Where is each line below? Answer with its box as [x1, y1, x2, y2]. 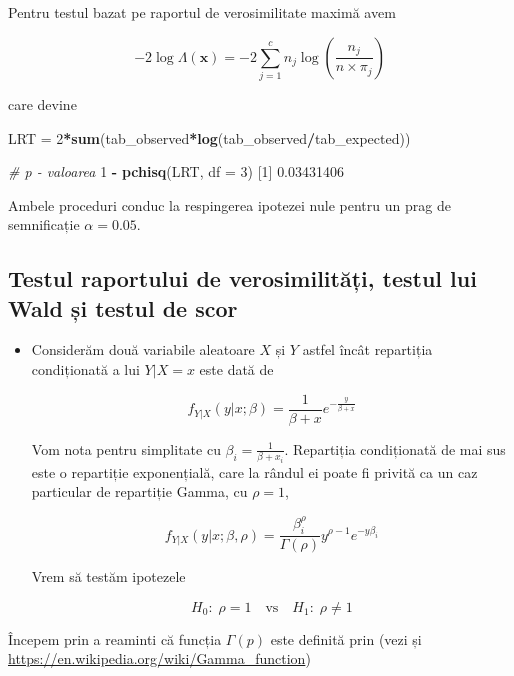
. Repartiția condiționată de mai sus [284, 438, 506, 459]
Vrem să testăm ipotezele [31, 566, 186, 587]
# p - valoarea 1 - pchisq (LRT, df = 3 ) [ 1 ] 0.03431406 [8, 161, 345, 182]
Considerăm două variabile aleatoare [31, 339, 255, 360]
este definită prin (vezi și [270, 628, 422, 649]
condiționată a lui [31, 359, 140, 380]
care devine [8, 93, 77, 114]
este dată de [199, 359, 274, 380]
